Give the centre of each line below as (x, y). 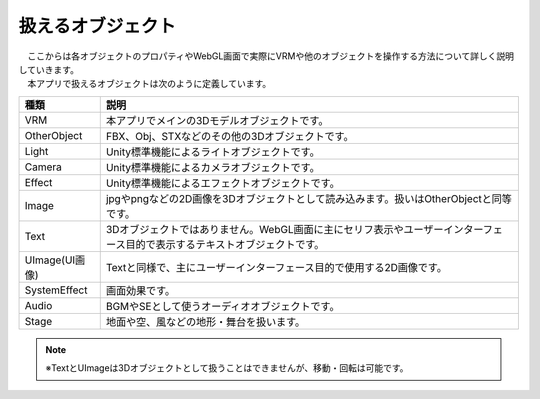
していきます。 (49, 69)
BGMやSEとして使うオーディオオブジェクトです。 (222, 306)
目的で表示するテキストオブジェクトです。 (225, 244)
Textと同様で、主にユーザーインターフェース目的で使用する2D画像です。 (276, 267)
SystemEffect (56, 290)
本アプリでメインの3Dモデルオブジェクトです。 (217, 120)
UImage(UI (50, 260)
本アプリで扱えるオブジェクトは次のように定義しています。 (149, 84)
